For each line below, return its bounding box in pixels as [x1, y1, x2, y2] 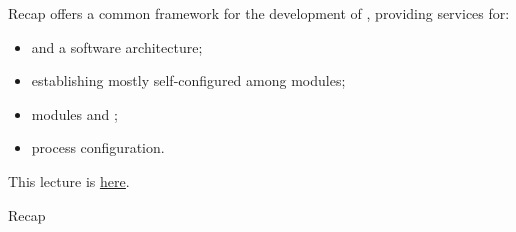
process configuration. [31, 137, 165, 158]
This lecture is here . [8, 170, 130, 191]
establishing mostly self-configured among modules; [31, 70, 346, 91]
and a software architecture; [31, 36, 203, 57]
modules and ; [31, 103, 118, 124]
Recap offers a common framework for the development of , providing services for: [8, 3, 510, 23]
